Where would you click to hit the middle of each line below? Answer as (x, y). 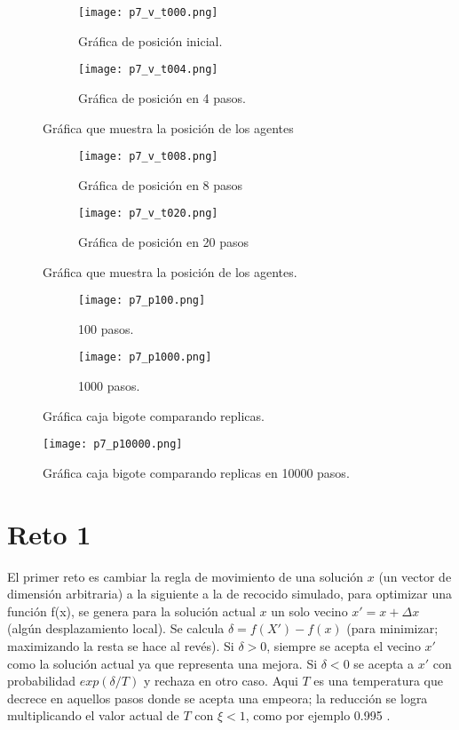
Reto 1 (49, 533)
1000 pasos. (109, 386)
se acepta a (384, 663)
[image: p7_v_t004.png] (148, 70)
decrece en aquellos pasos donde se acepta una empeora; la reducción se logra (218, 698)
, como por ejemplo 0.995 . (318, 715)
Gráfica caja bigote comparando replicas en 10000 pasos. (196, 472)
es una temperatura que (378, 681)
